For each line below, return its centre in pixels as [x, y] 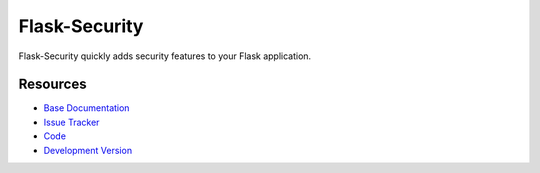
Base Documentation [86, 108]
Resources [52, 84]
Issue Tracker [71, 122]
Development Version [88, 150]
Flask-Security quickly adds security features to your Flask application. [165, 56]
